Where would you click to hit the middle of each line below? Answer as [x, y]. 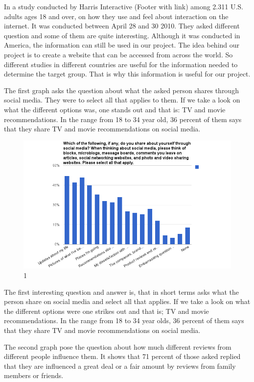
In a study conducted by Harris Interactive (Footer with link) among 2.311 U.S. [124, 6]
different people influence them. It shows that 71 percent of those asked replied [122, 356]
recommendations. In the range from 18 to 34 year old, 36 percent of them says [123, 119]
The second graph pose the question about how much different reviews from [118, 346]
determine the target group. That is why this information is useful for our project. [127, 74]
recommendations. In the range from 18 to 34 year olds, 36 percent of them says [124, 320]
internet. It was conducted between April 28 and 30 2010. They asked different [122, 26]
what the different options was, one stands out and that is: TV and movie [115, 109]
